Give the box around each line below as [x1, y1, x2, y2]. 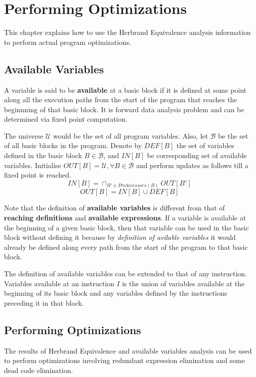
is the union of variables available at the [122, 278, 245, 288]
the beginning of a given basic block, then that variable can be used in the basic [4, 222, 249, 232]
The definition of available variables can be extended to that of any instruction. [4, 268, 247, 278]
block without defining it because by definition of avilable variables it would [4, 232, 236, 242]
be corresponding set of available [147, 150, 247, 161]
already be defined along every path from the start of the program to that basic [4, 241, 248, 252]
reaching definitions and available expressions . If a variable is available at [4, 212, 246, 222]
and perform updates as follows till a [136, 160, 249, 170]
